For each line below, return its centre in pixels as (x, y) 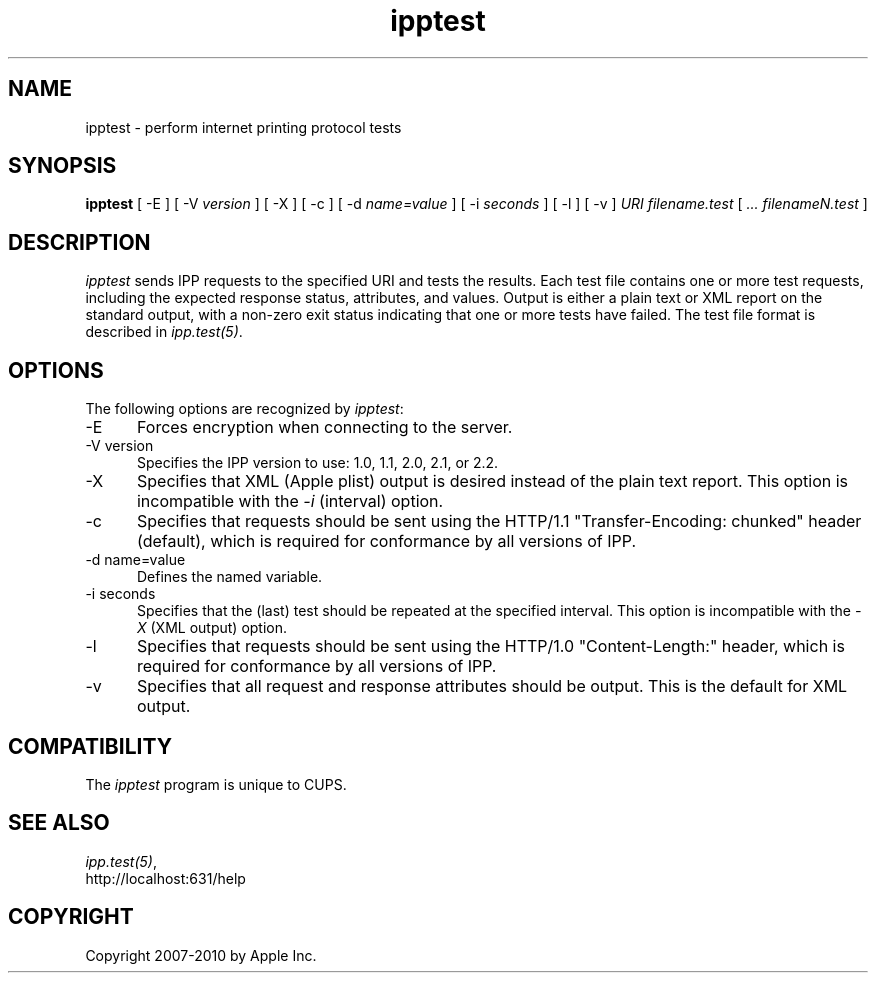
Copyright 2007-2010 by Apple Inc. (201, 955)
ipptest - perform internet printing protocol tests (243, 127)
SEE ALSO (59, 823)
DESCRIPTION (79, 242)
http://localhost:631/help (165, 878)
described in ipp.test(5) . (164, 332)
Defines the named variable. (230, 577)
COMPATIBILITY (90, 746)
